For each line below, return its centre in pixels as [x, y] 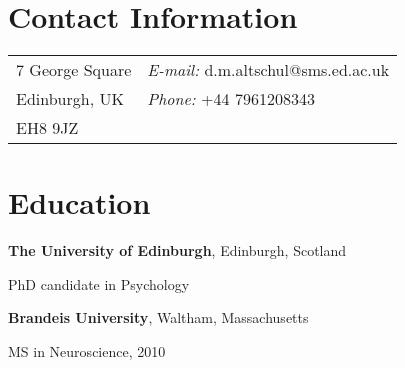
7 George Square [74, 70]
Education [79, 202]
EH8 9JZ [47, 128]
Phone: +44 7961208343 [231, 99]
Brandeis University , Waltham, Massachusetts [158, 317]
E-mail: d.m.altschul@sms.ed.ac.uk [268, 70]
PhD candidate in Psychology [99, 283]
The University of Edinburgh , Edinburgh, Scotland [177, 250]
